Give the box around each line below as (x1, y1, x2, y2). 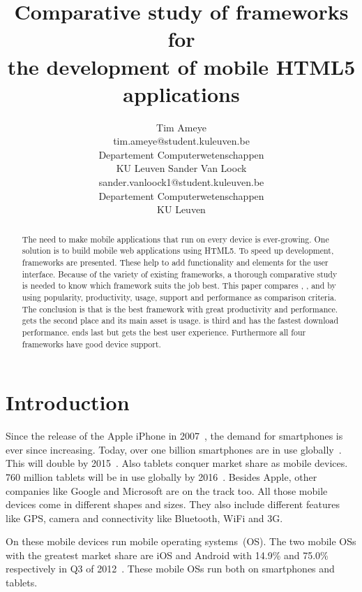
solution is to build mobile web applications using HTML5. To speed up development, (22, 245, 334, 257)
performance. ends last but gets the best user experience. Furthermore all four (22, 326, 306, 338)
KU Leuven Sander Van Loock (116, 161, 247, 175)
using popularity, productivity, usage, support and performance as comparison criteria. (22, 291, 337, 303)
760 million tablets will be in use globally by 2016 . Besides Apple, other (6, 469, 317, 484)
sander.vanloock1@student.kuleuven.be (98, 175, 264, 189)
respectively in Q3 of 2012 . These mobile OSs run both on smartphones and (6, 561, 335, 576)
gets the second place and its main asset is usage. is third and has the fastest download (22, 315, 339, 326)
